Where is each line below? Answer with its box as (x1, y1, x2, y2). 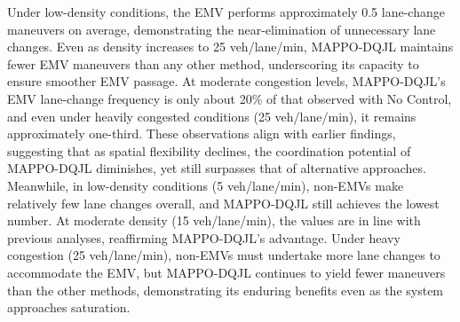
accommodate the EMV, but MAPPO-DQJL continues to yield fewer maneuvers (7, 263, 446, 281)
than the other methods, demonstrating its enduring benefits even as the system (7, 280, 444, 299)
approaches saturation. (7, 298, 131, 317)
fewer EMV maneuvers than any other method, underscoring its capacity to (7, 54, 419, 73)
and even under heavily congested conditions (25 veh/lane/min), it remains (7, 106, 416, 125)
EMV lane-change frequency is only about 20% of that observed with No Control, (7, 89, 452, 107)
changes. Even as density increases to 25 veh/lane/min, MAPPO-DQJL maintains (7, 37, 454, 56)
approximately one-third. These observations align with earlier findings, (7, 124, 396, 143)
